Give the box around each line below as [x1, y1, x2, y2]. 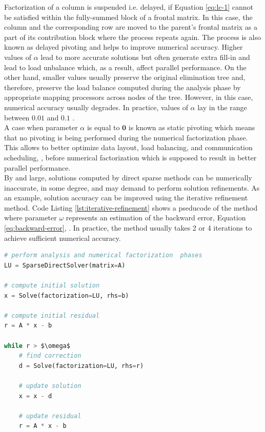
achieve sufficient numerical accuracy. [4, 232, 121, 243]
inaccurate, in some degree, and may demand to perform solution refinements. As [4, 182, 260, 193]
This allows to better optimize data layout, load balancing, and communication [4, 142, 253, 153]
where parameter [4, 212, 57, 223]
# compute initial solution [4, 282, 100, 290]
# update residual [18, 412, 81, 420]
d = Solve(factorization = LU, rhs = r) [18, 362, 144, 369]
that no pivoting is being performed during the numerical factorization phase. [4, 132, 248, 142]
